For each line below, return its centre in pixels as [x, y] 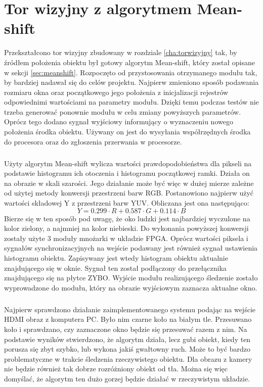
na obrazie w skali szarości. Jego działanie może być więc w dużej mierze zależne [129, 183]
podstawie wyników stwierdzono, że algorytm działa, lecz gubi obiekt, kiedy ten [127, 339]
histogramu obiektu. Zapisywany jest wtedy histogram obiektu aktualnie [116, 257]
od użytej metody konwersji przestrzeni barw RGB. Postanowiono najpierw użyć [129, 193]
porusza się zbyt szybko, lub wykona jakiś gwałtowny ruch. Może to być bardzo [127, 349]
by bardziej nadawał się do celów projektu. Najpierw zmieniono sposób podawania [131, 82]
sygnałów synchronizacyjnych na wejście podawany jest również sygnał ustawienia [131, 248]
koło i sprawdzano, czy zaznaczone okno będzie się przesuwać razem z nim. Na [126, 329]
